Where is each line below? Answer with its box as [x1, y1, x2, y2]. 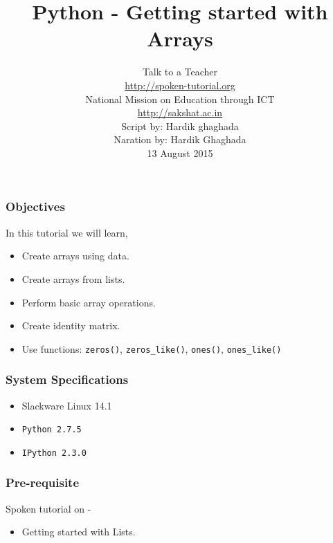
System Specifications [6, 371, 129, 388]
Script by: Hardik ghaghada [121, 118, 239, 133]
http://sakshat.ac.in [137, 105, 223, 120]
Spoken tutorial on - [6, 501, 91, 515]
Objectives [6, 198, 65, 215]
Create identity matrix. [21, 318, 120, 333]
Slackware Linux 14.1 [21, 398, 112, 412]
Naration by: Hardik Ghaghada [114, 132, 246, 147]
